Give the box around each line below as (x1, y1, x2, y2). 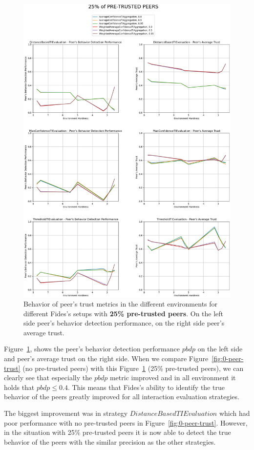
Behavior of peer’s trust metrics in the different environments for (23, 299, 218, 309)
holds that (4, 382, 35, 392)
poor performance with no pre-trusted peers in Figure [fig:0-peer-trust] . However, (4, 417, 248, 428)
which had (219, 408, 250, 418)
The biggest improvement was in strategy (4, 408, 128, 418)
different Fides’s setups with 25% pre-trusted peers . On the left (23, 308, 224, 318)
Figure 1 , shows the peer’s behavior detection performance (4, 344, 180, 354)
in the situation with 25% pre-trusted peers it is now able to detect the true (4, 427, 231, 437)
